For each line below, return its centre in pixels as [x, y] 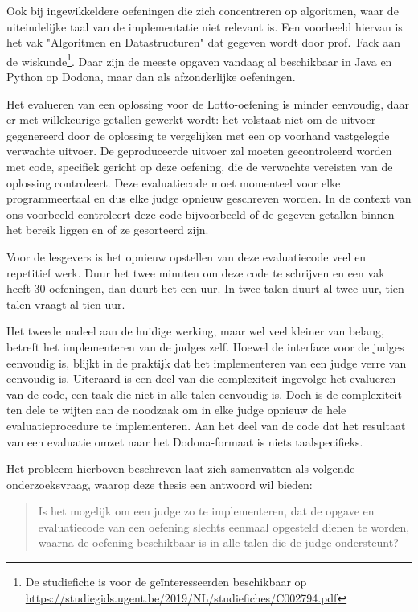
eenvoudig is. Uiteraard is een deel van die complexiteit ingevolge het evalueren [201, 378]
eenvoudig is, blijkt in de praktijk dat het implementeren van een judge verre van [207, 362]
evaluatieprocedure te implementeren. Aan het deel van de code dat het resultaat [206, 425]
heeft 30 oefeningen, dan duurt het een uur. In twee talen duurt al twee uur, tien [205, 288]
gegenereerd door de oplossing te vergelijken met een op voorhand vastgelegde [198, 135]
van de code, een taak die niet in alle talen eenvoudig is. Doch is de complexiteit [204, 394]
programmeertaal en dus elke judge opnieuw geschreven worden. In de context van [209, 198]
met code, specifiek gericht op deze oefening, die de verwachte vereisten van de [200, 166]
